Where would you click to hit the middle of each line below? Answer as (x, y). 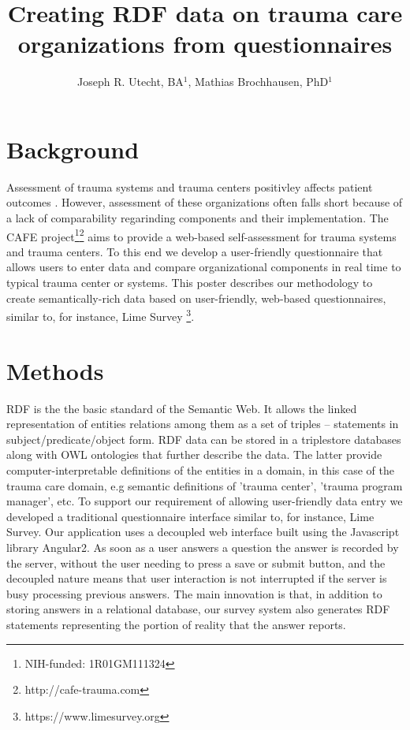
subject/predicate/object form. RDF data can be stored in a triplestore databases (204, 439)
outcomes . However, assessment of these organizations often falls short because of (205, 202)
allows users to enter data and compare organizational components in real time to (204, 267)
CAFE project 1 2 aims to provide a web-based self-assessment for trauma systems (201, 235)
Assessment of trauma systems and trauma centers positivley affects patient (190, 186)
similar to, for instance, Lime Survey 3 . (101, 315)
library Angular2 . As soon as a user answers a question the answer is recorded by (203, 547)
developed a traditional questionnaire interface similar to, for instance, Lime (190, 516)
